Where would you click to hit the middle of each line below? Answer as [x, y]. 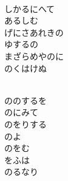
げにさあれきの [34, 32]
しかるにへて [30, 8]
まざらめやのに [34, 56]
